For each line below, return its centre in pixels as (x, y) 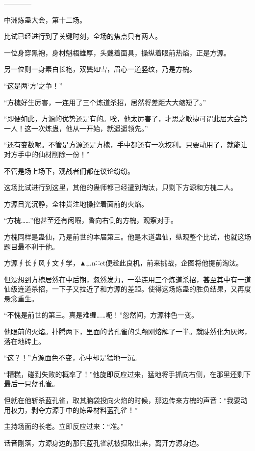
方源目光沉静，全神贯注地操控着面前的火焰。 (76, 203)
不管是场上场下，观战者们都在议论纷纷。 (69, 171)
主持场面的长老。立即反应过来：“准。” (64, 426)
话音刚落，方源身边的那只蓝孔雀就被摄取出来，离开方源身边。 (103, 442)
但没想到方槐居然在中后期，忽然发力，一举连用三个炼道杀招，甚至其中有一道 (127, 279)
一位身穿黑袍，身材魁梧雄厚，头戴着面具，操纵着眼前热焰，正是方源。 (117, 52)
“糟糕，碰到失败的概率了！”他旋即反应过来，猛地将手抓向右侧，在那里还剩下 (127, 374)
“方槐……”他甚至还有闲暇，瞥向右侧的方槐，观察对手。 (91, 220)
